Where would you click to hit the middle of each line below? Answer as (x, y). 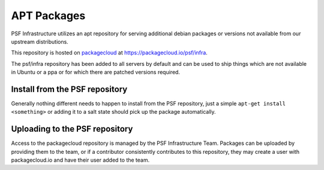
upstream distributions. (40, 41)
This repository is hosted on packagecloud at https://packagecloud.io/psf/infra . (109, 53)
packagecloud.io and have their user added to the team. (80, 160)
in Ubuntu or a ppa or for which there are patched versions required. (95, 72)
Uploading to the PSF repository (72, 129)
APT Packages (48, 16)
